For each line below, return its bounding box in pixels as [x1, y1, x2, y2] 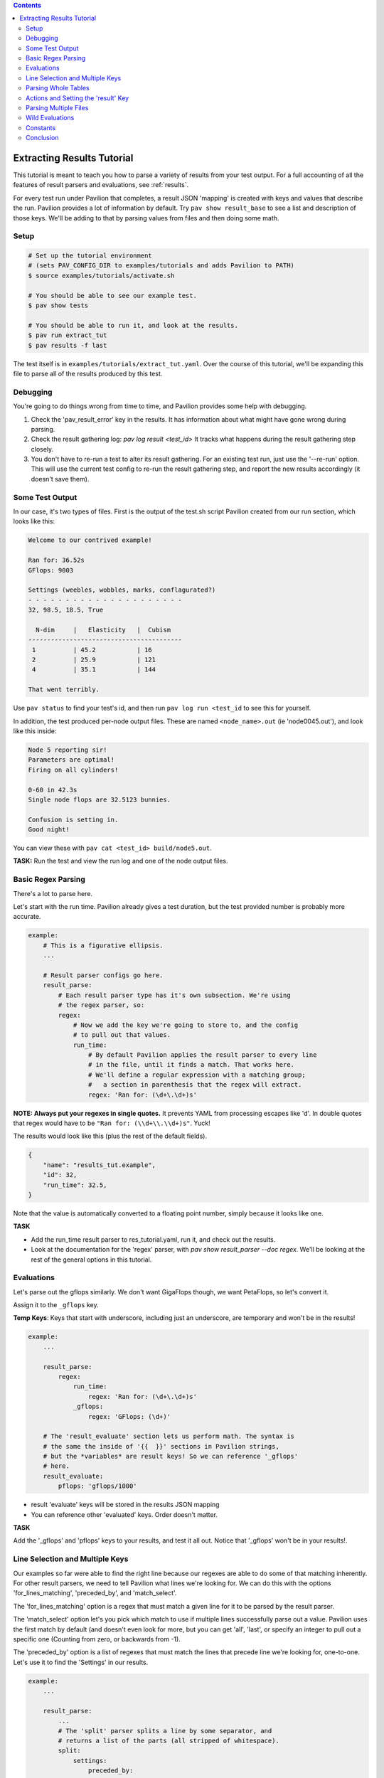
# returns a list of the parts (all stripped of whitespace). [58, 1737, 280, 1745]
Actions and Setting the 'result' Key [26, 93, 129, 102]
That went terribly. [28, 686, 100, 693]
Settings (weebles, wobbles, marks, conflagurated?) [28, 586, 216, 594]
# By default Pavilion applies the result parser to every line [87, 1051, 317, 1059]
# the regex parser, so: [58, 1001, 145, 1009]
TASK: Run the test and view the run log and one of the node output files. [13, 857, 228, 866]
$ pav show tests [28, 302, 89, 309]
